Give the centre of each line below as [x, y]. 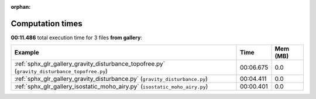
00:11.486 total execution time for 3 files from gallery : [77, 37]
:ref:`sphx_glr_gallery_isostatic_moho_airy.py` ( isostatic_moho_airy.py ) [111, 87]
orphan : [21, 7]
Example [27, 53]
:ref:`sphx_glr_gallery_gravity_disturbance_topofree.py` [90, 64]
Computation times [47, 23]
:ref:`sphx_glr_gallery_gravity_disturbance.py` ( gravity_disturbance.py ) [111, 79]
